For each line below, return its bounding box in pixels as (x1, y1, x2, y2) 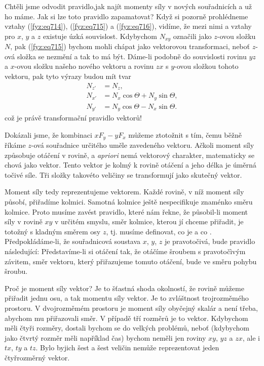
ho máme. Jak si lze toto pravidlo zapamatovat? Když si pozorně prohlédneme (5, 11, 248, 21)
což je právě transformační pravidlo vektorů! (5, 112, 142, 123)
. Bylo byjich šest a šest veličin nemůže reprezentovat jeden (35, 342, 219, 353)
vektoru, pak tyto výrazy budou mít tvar (5, 71, 131, 82)
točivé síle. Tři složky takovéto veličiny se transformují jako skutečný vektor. (5, 169, 242, 180)
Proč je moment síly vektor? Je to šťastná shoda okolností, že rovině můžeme (5, 282, 244, 293)
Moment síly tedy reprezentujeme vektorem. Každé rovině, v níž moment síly (5, 186, 244, 197)
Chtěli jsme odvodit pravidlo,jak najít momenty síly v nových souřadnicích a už (5, 1, 252, 11)
